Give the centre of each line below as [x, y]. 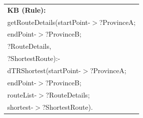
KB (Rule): [27, 10]
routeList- [22, 94]
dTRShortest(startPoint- [44, 70]
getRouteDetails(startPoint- [49, 22]
